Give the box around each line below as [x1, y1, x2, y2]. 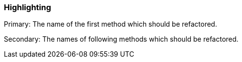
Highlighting [4, 2, 51, 12]
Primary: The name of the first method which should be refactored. [4, 20, 217, 29]
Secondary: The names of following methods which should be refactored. [4, 35, 239, 44]
